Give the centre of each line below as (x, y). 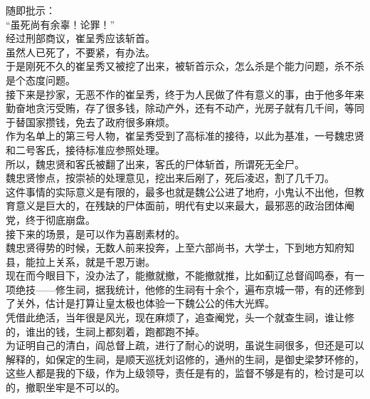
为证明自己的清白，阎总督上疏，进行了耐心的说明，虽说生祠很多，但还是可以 (185, 345)
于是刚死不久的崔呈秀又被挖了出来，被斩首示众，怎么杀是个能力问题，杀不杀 (185, 66)
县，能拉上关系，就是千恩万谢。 (80, 261)
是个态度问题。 (41, 79)
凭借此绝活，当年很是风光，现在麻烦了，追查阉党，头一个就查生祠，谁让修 (180, 317)
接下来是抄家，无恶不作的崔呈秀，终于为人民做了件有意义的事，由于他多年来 (185, 94)
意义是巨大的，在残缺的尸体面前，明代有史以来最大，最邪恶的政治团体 (180, 206)
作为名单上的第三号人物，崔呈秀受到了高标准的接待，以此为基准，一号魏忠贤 (185, 136)
